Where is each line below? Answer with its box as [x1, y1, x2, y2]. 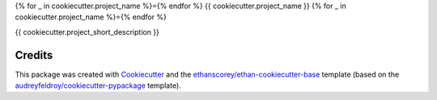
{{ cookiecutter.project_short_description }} [15, 27, 159, 36]
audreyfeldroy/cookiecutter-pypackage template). [15, 81, 181, 90]
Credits [15, 48, 53, 62]
